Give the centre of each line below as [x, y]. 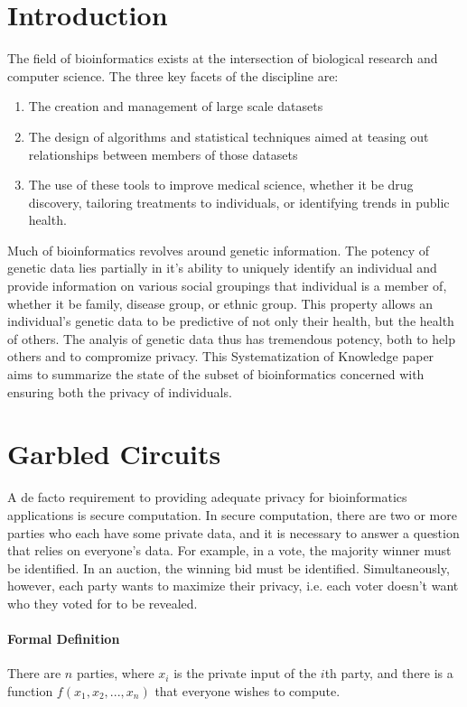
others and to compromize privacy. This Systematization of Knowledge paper [221, 356]
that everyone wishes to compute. [248, 690]
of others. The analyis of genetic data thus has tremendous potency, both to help [231, 338]
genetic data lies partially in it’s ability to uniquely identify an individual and [222, 268]
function [30, 690]
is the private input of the [245, 673]
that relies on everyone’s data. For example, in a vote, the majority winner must [229, 550]
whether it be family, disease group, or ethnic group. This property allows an [220, 303]
